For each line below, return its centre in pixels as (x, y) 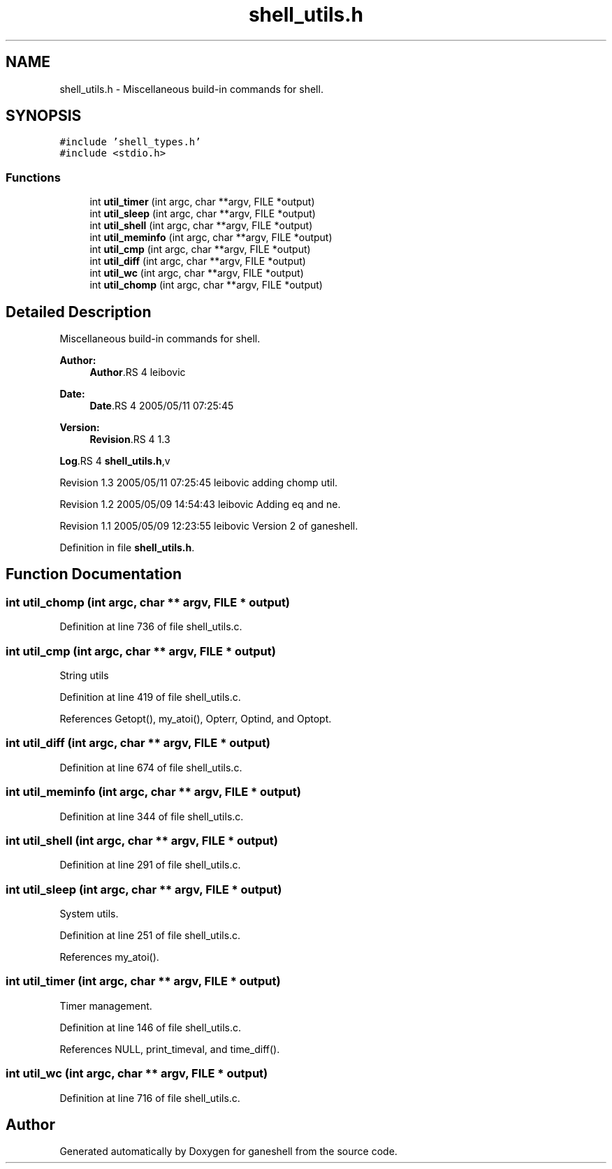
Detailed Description (79, 312)
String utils (84, 675)
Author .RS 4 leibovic (138, 372)
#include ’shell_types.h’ (130, 142)
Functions (33, 177)
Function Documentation (94, 574)
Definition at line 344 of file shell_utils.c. (152, 816)
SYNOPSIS (44, 116)
